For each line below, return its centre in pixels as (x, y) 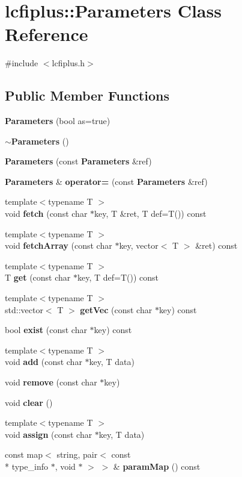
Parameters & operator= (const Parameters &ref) (106, 181)
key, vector (139, 245)
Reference (47, 34)
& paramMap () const (157, 466)
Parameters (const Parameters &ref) (78, 161)
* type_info (26, 466)
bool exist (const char (46, 330)
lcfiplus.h (68, 63)
